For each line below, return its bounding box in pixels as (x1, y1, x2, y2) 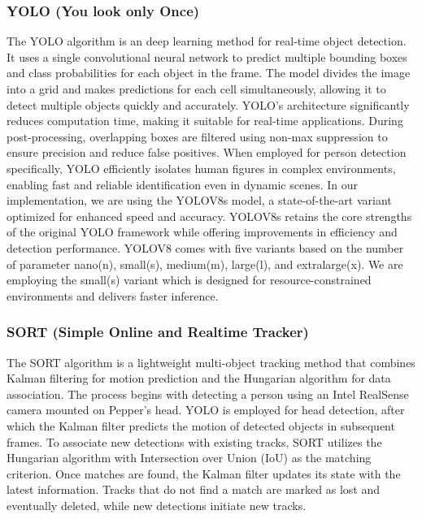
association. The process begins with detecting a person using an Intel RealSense (7, 385, 409, 402)
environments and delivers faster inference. (7, 287, 219, 304)
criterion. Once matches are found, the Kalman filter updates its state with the (7, 465, 401, 482)
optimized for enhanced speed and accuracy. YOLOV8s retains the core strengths (7, 207, 412, 224)
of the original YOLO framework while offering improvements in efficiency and (7, 223, 398, 240)
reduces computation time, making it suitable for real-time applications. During (7, 112, 403, 129)
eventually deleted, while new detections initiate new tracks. (7, 496, 307, 513)
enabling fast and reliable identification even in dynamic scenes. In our (7, 175, 358, 192)
